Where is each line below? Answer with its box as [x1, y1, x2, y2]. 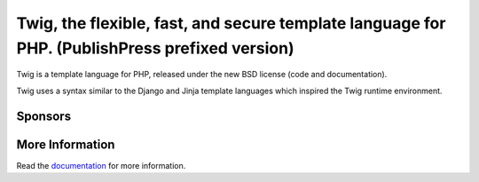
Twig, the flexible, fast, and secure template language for [16, 13, 446, 33]
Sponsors [16, 108, 71, 123]
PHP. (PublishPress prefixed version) [16, 38, 294, 58]
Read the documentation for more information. [16, 160, 186, 170]
